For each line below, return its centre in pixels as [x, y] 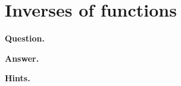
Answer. [22, 58]
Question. [25, 38]
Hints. [18, 78]
